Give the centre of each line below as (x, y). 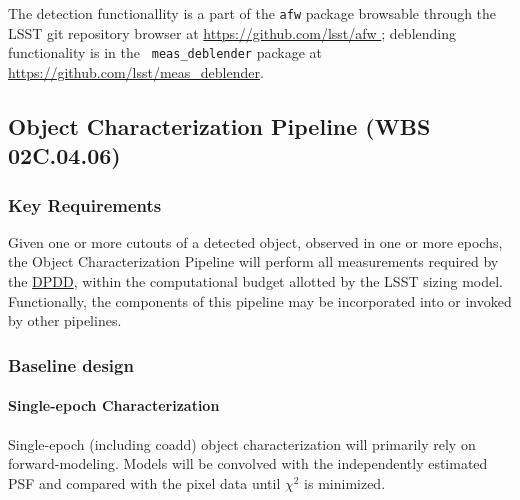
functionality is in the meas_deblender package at (165, 52)
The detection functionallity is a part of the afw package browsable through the (252, 13)
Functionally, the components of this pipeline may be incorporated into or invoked (260, 300)
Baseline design (71, 364)
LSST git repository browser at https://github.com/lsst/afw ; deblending (232, 32)
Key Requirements (85, 204)
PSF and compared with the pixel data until (144, 482)
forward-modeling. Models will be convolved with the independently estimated (248, 463)
